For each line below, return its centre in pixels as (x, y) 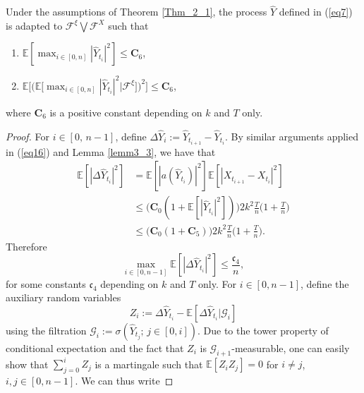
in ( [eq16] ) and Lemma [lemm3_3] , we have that (111, 151)
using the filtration (46, 330)
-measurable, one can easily (291, 347)
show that (27, 364)
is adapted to (34, 25)
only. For (217, 283)
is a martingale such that (149, 364)
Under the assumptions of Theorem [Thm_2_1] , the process (136, 12)
